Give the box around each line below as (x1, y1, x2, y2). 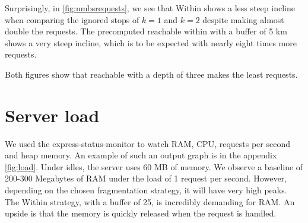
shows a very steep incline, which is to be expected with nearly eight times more (5, 36, 297, 49)
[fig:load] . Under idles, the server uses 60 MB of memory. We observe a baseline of (5, 160, 303, 173)
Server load (5, 103, 100, 127)
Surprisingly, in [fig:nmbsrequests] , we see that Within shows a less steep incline (5, 2, 295, 14)
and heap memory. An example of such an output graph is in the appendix (5, 149, 277, 161)
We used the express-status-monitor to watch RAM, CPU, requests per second (5, 137, 291, 149)
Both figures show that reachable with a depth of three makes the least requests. (5, 68, 298, 80)
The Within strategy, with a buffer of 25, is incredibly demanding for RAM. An (5, 195, 295, 208)
